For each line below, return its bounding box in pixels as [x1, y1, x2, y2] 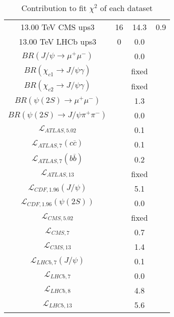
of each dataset [100, 2, 153, 14]
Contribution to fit [21, 2, 87, 14]
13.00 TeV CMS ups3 [20, 21, 94, 33]
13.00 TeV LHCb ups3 [18, 36, 96, 47]
